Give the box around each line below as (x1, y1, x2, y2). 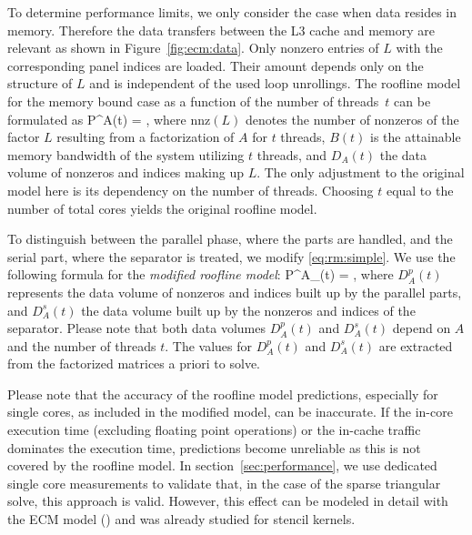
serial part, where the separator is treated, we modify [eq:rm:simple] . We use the (7, 247, 456, 266)
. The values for (165, 336, 253, 355)
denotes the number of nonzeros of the (245, 109, 459, 128)
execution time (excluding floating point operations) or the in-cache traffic (7, 420, 421, 439)
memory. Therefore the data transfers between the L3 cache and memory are (7, 20, 435, 39)
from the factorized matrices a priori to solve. (7, 354, 260, 373)
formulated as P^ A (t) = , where (7, 109, 186, 128)
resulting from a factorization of (56, 127, 235, 146)
